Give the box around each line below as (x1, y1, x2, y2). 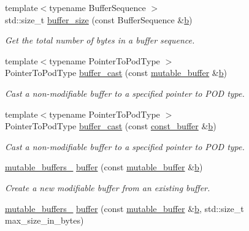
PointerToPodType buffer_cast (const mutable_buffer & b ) (5, 66, 228, 79)
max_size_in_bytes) (5, 214, 84, 227)
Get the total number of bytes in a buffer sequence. (5, 34, 195, 47)
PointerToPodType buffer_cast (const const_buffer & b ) (5, 119, 216, 132)
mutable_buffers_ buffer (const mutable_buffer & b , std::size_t (5, 202, 244, 214)
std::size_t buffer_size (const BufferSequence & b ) (5, 13, 193, 26)
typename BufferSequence (49, 1, 146, 13)
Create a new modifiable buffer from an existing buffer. (5, 181, 210, 194)
